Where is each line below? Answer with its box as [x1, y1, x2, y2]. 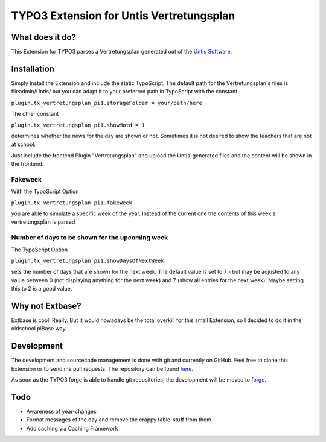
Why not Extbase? [11, 300, 81, 311]
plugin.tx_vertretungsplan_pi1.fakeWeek [11, 199, 133, 206]
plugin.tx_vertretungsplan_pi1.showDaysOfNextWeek [11, 257, 164, 264]
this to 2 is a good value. [11, 285, 72, 292]
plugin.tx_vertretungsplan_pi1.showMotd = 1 [11, 121, 145, 128]
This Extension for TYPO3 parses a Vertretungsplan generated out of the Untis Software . [11, 48, 232, 55]
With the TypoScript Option [11, 188, 79, 195]
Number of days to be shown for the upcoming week [11, 233, 168, 242]
